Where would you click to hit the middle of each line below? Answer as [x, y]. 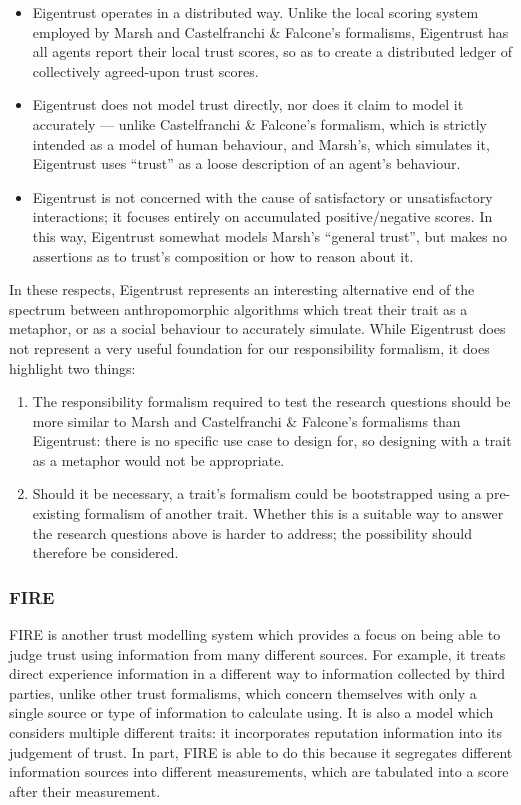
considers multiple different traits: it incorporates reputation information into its [256, 732]
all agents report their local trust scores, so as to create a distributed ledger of [272, 51]
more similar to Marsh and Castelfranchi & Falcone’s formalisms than [246, 420]
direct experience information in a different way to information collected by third [257, 673]
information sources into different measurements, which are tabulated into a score [259, 771]
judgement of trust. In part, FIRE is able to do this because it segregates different [261, 751]
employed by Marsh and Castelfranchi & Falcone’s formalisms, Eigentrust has [270, 31]
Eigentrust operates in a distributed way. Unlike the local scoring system [255, 12]
